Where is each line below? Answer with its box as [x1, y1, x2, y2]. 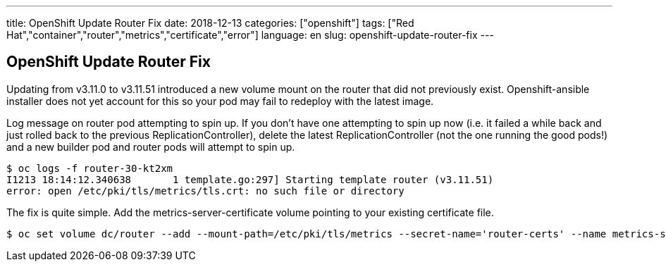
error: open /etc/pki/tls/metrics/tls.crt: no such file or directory [6, 185, 405, 197]
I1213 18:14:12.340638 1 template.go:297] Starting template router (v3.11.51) [6, 173, 494, 185]
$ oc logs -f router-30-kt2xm [6, 162, 173, 174]
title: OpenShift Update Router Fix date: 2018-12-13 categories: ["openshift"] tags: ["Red [6, 17, 414, 29]
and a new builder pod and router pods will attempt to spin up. [6, 140, 295, 153]
